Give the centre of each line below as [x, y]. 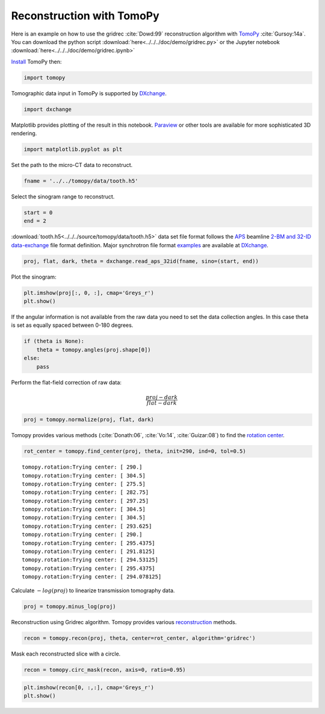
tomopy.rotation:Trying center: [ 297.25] [85, 501]
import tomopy [45, 77]
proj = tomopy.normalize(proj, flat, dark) [89, 420]
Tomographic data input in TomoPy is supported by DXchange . [89, 93]
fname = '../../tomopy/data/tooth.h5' [81, 181]
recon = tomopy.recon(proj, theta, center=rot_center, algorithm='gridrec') [140, 638]
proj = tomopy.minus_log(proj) [70, 606]
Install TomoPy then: [36, 62]
